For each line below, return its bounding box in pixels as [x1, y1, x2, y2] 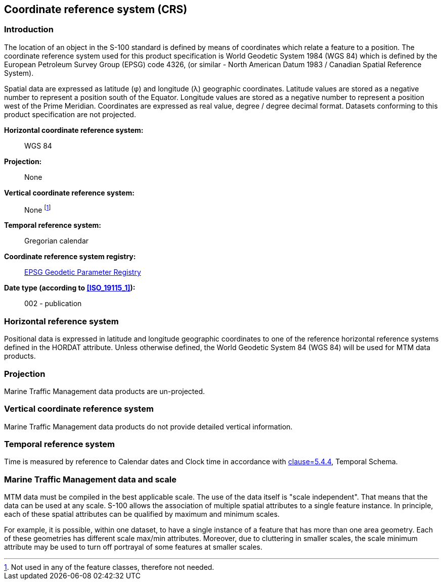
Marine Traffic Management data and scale [4, 474, 177, 484]
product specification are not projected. [4, 110, 136, 119]
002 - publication [24, 299, 82, 308]
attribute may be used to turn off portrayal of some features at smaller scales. [4, 543, 262, 552]
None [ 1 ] [24, 204, 51, 214]
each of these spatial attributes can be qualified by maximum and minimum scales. [4, 510, 280, 519]
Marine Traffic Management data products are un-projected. [4, 386, 205, 396]
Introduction [4, 24, 54, 35]
